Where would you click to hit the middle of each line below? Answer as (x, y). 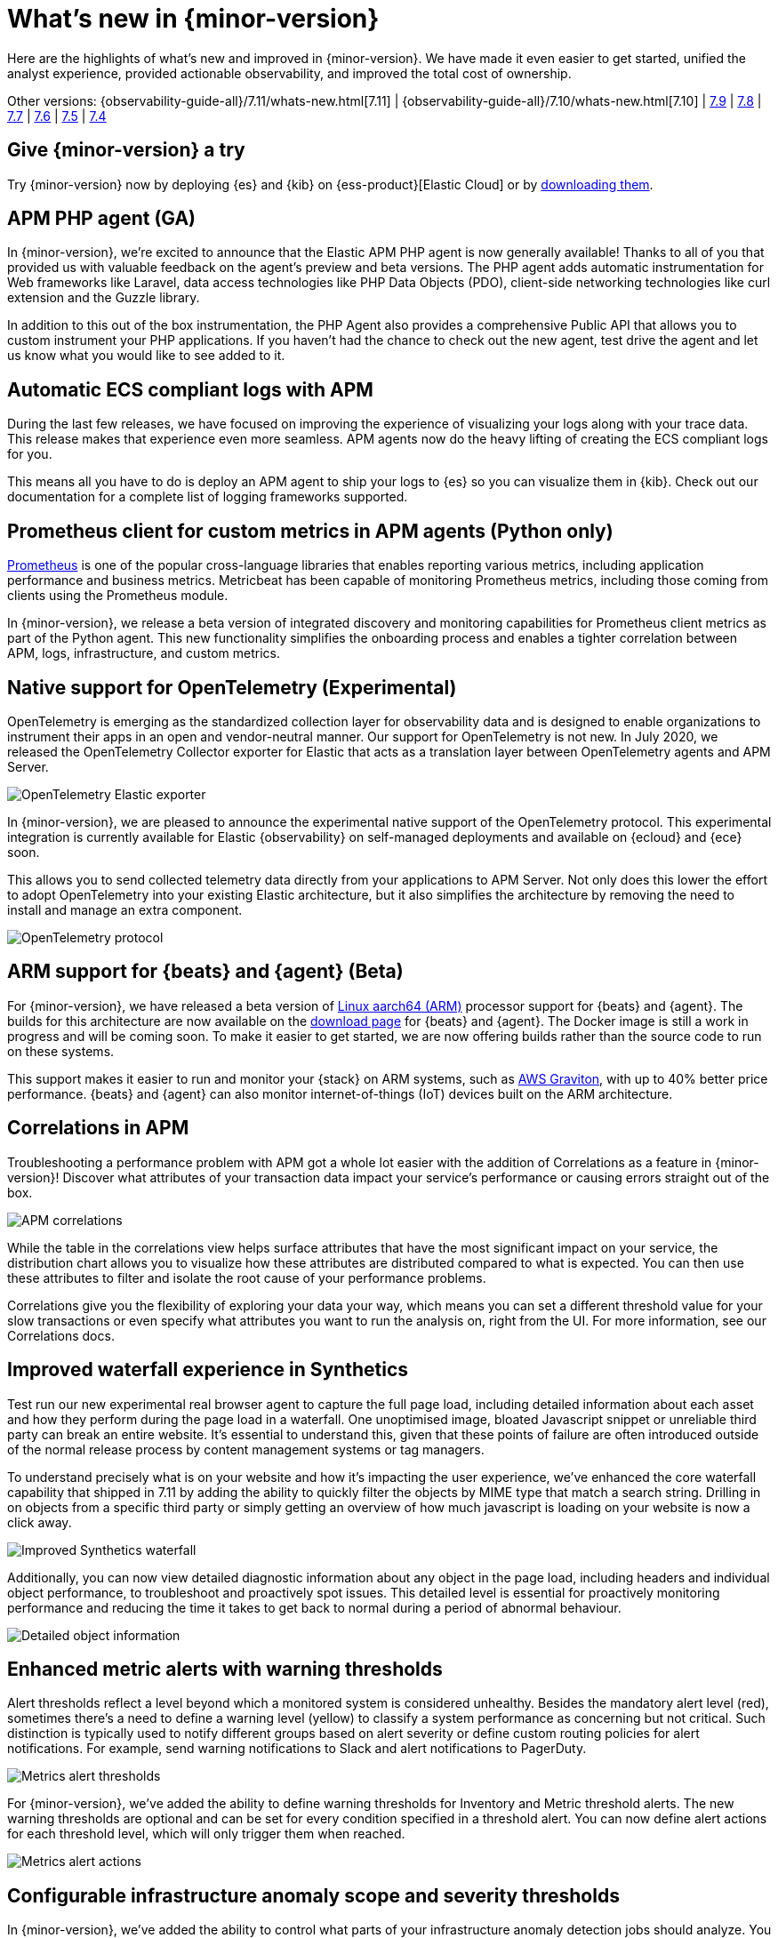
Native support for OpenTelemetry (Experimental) (232, 687)
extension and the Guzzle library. (104, 298)
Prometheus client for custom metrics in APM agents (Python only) (310, 531)
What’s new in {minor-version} (193, 19)
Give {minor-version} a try (126, 150)
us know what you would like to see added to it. (146, 356)
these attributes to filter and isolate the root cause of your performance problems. (247, 1277)
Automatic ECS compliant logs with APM (190, 389)
